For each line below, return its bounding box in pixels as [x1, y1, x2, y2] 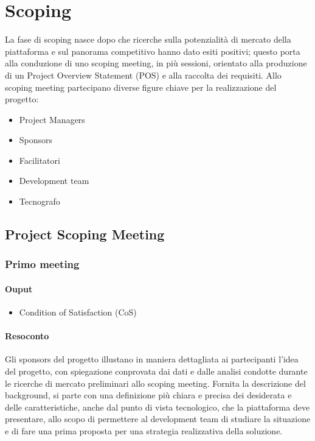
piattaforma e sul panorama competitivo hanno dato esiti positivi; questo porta [5, 44, 300, 57]
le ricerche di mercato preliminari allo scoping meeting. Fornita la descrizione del [5, 376, 306, 389]
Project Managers [19, 113, 85, 125]
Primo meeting [5, 256, 80, 272]
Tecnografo [19, 195, 60, 208]
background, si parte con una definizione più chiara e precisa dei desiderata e [5, 389, 292, 401]
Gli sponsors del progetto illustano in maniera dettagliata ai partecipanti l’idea [5, 353, 299, 365]
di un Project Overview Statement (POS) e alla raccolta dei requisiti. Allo [5, 68, 282, 81]
